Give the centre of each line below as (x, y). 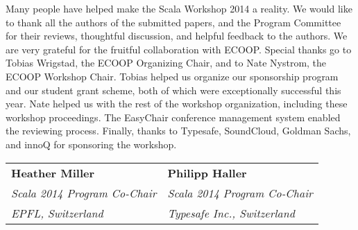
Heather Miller (53, 172)
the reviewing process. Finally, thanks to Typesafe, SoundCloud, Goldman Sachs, (178, 131)
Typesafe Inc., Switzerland (231, 213)
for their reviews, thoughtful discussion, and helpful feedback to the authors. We (177, 36)
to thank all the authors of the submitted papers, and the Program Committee (173, 22)
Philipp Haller (207, 172)
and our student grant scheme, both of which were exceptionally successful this (173, 90)
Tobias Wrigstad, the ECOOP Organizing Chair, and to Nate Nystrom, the (166, 63)
